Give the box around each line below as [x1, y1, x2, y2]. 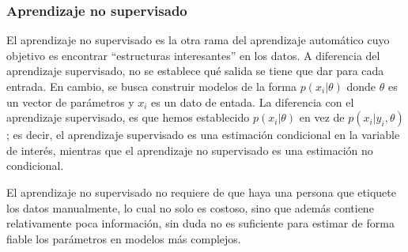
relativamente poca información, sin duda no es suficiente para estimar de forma [6, 215, 395, 231]
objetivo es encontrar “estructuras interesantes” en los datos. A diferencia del [6, 47, 380, 63]
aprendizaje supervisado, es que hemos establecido [6, 109, 250, 126]
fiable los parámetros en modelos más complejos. [6, 230, 241, 246]
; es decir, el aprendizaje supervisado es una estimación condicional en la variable [6, 126, 400, 143]
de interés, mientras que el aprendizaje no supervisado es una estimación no [6, 141, 373, 158]
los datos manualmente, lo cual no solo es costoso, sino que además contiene [6, 199, 374, 216]
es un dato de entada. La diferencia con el [151, 93, 354, 110]
